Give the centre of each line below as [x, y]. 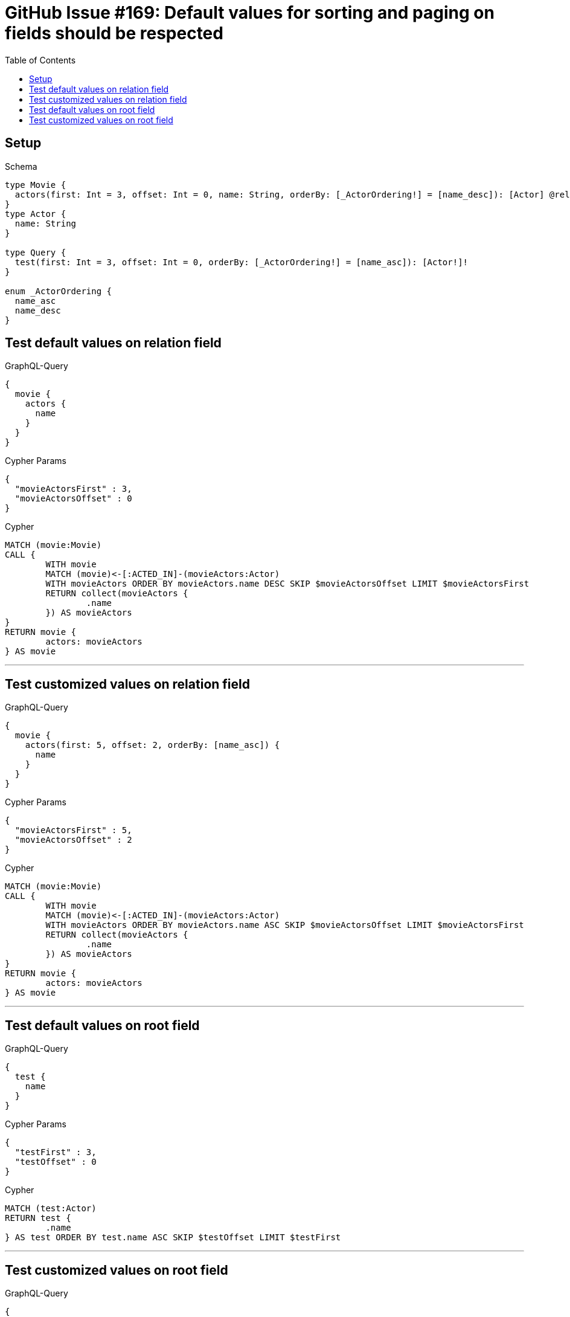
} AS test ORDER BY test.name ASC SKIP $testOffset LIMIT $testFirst [173, 1238]
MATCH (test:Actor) [51, 1209]
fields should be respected [114, 33]
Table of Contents [40, 60]
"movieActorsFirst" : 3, [73, 489]
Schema [21, 166]
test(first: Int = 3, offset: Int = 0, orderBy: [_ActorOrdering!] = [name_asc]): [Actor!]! [242, 262]
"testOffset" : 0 [56, 1162]
